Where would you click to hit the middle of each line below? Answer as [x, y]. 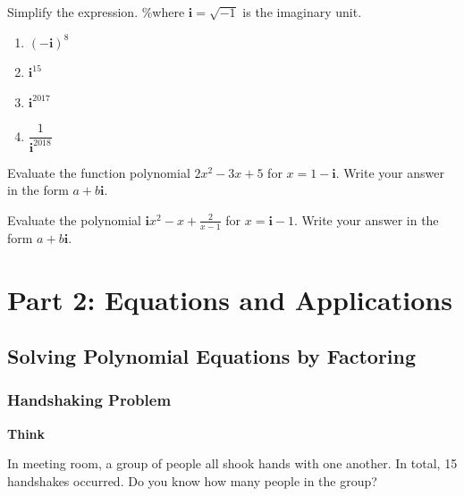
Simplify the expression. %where [96, 12]
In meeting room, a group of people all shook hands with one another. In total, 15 [232, 463]
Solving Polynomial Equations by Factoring [212, 356]
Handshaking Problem [89, 400]
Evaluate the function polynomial [99, 172]
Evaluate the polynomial [74, 219]
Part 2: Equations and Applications [230, 299]
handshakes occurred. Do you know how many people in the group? [192, 480]
